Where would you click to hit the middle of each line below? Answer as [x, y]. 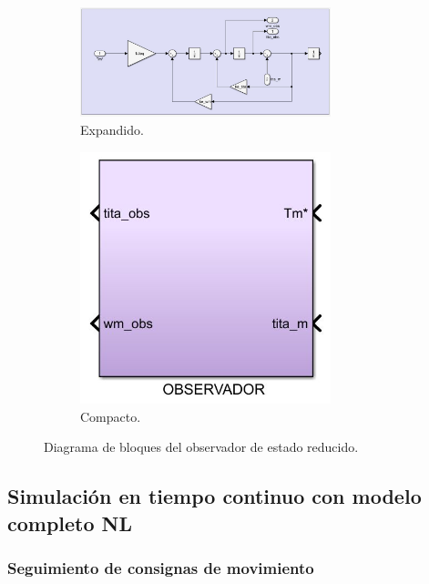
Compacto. [111, 416]
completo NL [70, 523]
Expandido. [112, 129]
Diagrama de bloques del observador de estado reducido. [201, 447]
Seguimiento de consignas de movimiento [161, 567]
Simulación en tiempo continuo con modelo [214, 496]
